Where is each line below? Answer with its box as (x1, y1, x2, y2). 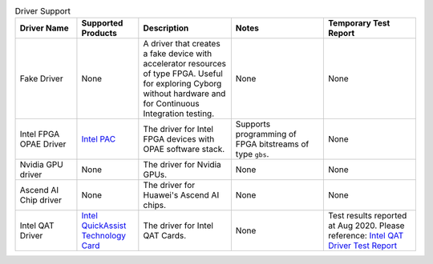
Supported (81, 18, 123, 29)
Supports (235, 118, 271, 130)
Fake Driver (19, 73, 63, 84)
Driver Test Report (327, 240, 397, 251)
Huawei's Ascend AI (143, 190, 220, 201)
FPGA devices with (143, 134, 215, 145)
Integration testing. (143, 108, 215, 119)
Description (143, 22, 189, 34)
